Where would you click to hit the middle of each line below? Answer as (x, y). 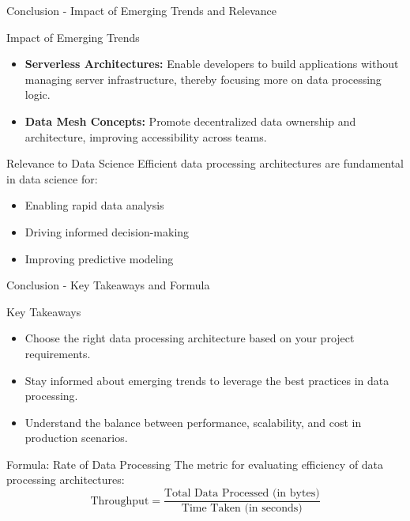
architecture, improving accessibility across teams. (146, 136)
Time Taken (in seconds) (242, 509)
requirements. (58, 353)
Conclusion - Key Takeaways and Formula (108, 285)
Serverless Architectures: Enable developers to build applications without (212, 64)
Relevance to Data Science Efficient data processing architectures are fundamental (205, 163)
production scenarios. (76, 438)
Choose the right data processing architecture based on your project (190, 338)
